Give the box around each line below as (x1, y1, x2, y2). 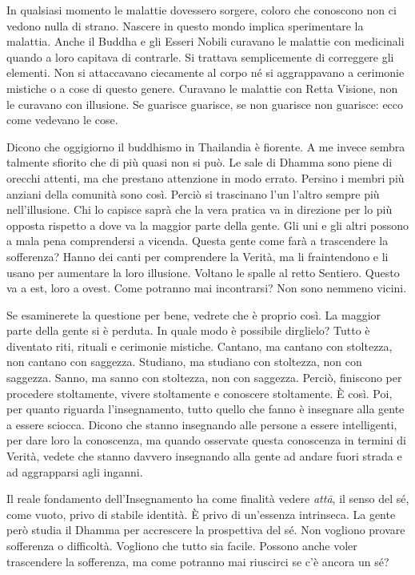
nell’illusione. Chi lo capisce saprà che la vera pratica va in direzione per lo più (6, 201, 393, 218)
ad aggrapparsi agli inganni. (6, 463, 143, 480)
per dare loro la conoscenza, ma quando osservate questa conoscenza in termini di (6, 432, 406, 448)
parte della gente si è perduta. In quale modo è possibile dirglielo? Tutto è (6, 322, 370, 339)
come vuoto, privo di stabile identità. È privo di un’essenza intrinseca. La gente (6, 505, 396, 522)
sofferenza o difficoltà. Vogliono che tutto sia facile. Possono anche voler (6, 537, 357, 553)
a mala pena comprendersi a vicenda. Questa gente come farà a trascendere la (6, 232, 389, 249)
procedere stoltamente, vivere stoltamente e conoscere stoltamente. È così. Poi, (6, 384, 393, 401)
